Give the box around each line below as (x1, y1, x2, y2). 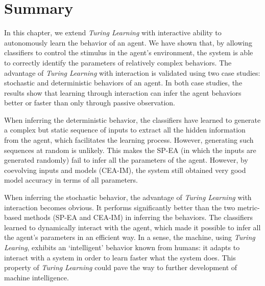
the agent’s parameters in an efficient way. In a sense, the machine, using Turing (4, 232, 255, 243)
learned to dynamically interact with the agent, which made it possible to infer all (4, 222, 261, 232)
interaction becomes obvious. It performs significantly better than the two (4, 202, 235, 212)
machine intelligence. (4, 272, 69, 282)
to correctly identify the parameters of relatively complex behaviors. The (4, 57, 232, 68)
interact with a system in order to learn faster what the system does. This (4, 252, 236, 262)
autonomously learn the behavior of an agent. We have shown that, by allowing (4, 37, 252, 48)
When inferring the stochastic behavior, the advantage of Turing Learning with (4, 192, 252, 203)
